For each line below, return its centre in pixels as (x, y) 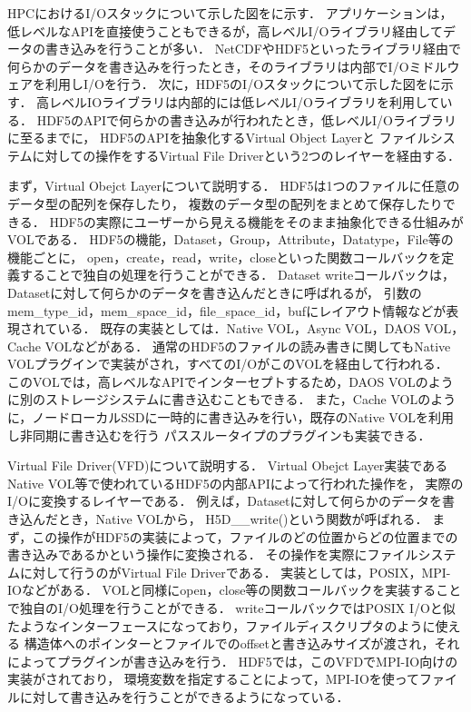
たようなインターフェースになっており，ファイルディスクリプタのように (221, 625)
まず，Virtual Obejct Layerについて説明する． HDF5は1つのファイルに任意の (234, 186)
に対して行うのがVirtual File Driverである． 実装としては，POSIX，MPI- (235, 572)
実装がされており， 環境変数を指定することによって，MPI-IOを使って (214, 679)
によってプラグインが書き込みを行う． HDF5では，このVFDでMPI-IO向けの (233, 661)
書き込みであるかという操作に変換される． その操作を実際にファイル (213, 554)
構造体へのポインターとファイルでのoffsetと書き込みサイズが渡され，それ (242, 643)
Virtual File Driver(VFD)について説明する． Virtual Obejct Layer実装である (228, 465)
